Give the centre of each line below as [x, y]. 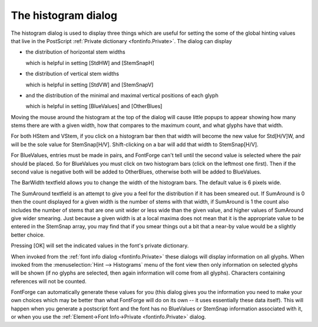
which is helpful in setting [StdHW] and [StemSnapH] [90, 63]
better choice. [28, 235]
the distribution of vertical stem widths [72, 74]
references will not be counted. [49, 281]
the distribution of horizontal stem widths [76, 52]
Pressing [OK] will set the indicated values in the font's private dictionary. [100, 246]
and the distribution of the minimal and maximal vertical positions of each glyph [122, 95]
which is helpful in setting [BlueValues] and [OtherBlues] [94, 106]
